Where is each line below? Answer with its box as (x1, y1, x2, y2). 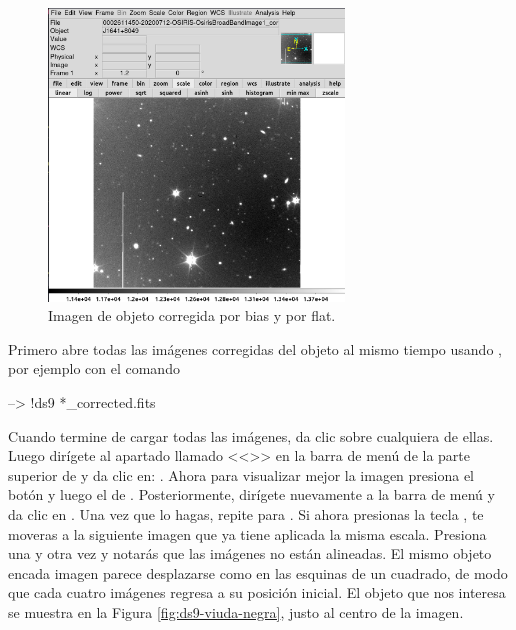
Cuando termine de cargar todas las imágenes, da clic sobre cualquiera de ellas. (8, 425, 494, 446)
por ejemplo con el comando (8, 358, 180, 379)
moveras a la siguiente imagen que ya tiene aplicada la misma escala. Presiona (8, 523, 487, 544)
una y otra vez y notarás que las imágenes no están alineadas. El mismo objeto (8, 543, 492, 564)
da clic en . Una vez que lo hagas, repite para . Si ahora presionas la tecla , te (8, 503, 484, 524)
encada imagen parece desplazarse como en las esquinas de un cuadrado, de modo (8, 562, 508, 583)
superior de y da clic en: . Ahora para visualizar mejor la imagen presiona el (8, 464, 475, 485)
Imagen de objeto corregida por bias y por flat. (48, 305, 336, 326)
